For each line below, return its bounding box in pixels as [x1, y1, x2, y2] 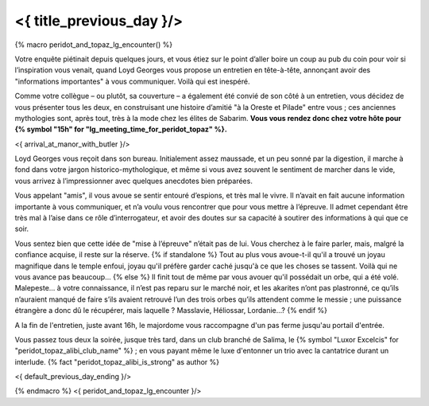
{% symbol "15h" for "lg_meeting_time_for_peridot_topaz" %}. [14, 124, 228, 135]
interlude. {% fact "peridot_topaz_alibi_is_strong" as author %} [14, 357, 220, 366]
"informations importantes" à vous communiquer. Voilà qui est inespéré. [14, 76, 250, 86]
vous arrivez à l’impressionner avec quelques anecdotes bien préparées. [14, 176, 253, 185]
